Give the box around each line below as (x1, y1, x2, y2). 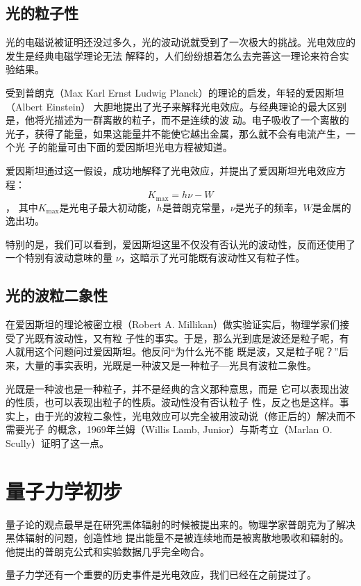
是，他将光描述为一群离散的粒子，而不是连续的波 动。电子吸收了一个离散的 (6, 113, 349, 127)
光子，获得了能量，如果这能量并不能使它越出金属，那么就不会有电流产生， (6, 126, 346, 140)
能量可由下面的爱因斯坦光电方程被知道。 (47, 140, 233, 154)
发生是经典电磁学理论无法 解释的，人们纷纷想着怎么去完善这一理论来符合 (6, 48, 339, 63)
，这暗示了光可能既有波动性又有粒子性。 (120, 250, 305, 265)
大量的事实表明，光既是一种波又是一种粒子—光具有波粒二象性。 (24, 357, 317, 372)
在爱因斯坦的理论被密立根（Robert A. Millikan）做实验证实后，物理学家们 (6, 317, 339, 332)
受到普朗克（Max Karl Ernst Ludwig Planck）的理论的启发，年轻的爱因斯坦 (6, 85, 344, 99)
